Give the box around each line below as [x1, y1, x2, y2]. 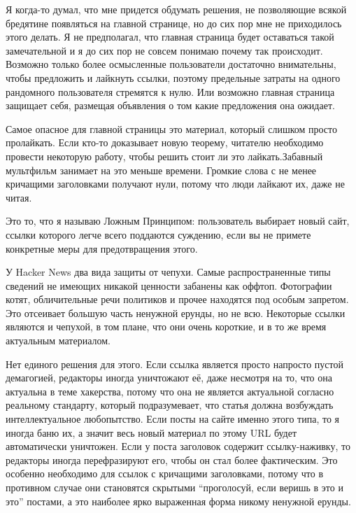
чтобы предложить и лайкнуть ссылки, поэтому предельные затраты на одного [6, 70, 341, 85]
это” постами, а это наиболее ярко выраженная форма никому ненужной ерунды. [6, 493, 351, 508]
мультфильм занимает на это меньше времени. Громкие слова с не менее [6, 162, 317, 177]
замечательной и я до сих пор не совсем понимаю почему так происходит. [6, 43, 323, 57]
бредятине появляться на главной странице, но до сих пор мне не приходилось [6, 15, 342, 30]
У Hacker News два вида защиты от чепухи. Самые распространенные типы [6, 265, 331, 279]
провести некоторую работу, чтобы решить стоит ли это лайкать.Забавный [6, 148, 323, 163]
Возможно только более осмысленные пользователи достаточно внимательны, [6, 57, 336, 71]
